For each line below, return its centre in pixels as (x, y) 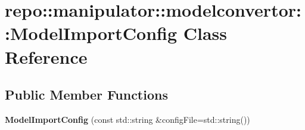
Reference (46, 56)
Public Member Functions (86, 95)
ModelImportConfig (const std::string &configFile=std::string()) (127, 119)
